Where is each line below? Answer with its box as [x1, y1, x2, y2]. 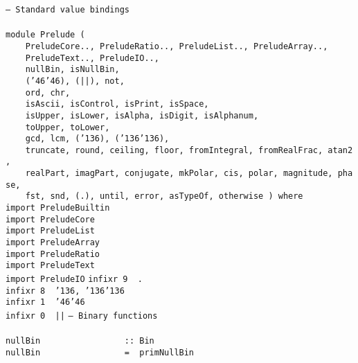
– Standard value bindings [6, 5, 129, 15]
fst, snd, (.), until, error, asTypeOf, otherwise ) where [25, 191, 303, 202]
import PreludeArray [6, 238, 100, 248]
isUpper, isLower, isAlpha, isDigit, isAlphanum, [25, 110, 259, 121]
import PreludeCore [6, 214, 95, 224]
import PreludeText [6, 260, 95, 271]
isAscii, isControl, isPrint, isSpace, [25, 99, 209, 109]
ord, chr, [25, 87, 71, 98]
